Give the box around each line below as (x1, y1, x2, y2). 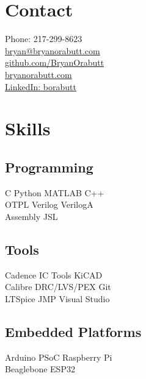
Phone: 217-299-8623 (5, 32, 82, 45)
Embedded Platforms (5, 322, 142, 341)
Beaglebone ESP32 (5, 363, 75, 375)
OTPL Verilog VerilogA (5, 198, 93, 211)
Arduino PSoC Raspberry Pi (5, 350, 112, 363)
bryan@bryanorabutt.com (5, 44, 100, 57)
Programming (5, 157, 93, 176)
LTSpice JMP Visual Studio (5, 292, 110, 305)
